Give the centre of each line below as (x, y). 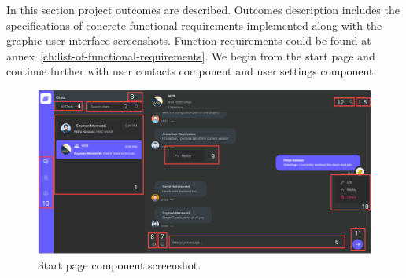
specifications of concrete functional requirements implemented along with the (194, 25)
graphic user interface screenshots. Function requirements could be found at (189, 40)
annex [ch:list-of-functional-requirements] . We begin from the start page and (191, 55)
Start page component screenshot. (120, 265)
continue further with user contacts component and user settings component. (192, 71)
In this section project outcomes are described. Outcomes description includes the (203, 9)
